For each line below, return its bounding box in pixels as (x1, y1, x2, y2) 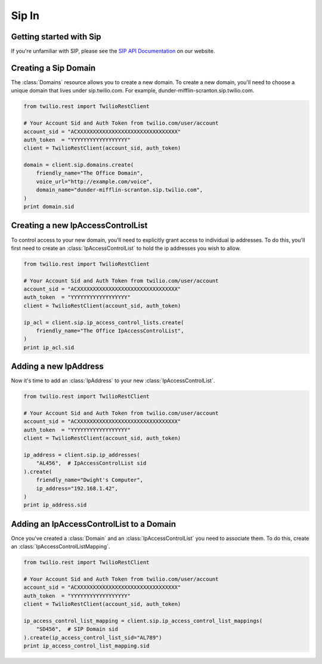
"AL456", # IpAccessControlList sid (36, 460, 147, 467)
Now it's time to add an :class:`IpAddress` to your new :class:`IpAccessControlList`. (11, 377, 215, 384)
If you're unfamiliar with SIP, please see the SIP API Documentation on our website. (11, 48, 215, 55)
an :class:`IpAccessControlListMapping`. (11, 543, 110, 550)
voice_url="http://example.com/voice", (36, 178, 153, 185)
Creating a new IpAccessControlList (11, 221, 148, 231)
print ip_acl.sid (23, 344, 75, 351)
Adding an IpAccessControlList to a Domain (11, 519, 176, 529)
